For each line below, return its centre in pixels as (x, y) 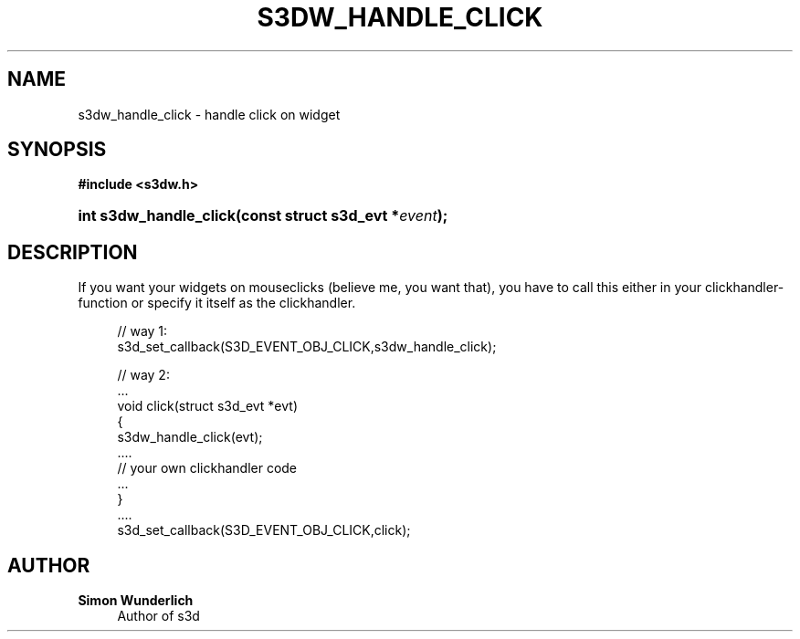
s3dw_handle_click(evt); (190, 437)
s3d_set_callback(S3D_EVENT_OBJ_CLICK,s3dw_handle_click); (307, 347)
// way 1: (142, 331)
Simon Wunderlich (136, 601)
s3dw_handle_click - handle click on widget (209, 114)
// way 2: (143, 375)
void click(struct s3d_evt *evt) (208, 406)
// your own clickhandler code (207, 468)
